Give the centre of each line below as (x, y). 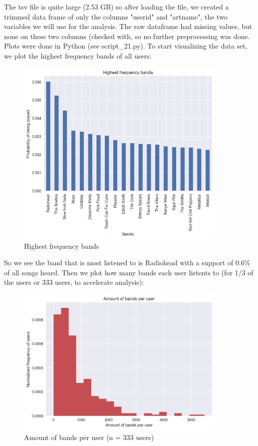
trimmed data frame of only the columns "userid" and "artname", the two (116, 16)
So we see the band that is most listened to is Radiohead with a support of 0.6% (127, 263)
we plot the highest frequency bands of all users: (78, 55)
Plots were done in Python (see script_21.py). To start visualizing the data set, (126, 46)
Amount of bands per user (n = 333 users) (89, 437)
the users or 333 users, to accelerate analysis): (74, 282)
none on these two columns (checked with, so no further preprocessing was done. (127, 36)
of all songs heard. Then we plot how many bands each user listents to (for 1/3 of (129, 272)
